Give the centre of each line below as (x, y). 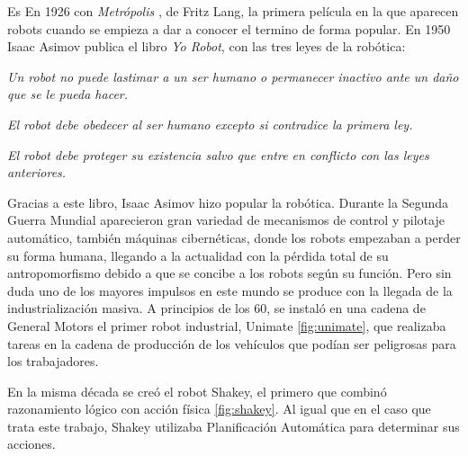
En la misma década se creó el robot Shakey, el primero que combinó (197, 391)
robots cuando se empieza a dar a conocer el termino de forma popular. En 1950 (229, 28)
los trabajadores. (53, 361)
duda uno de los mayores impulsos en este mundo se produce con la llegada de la (230, 290)
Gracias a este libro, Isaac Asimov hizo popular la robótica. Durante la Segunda (228, 202)
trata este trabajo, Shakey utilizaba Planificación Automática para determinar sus (234, 426)
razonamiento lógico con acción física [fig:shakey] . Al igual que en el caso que (219, 409)
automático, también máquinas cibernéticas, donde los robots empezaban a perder (234, 237)
